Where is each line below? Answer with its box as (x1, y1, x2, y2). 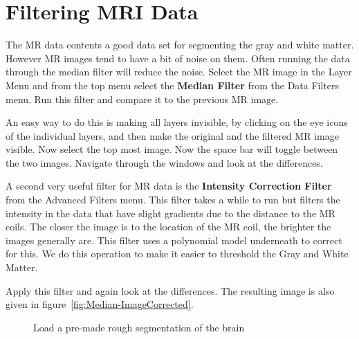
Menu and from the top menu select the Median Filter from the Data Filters (6, 77, 340, 92)
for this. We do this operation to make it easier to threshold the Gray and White (6, 246, 349, 261)
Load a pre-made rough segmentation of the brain (33, 320, 245, 334)
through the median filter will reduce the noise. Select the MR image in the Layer (6, 64, 352, 79)
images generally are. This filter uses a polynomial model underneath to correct (6, 232, 342, 247)
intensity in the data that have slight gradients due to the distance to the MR (6, 205, 335, 220)
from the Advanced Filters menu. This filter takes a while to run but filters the (6, 192, 340, 207)
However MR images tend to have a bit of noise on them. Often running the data (6, 51, 350, 65)
